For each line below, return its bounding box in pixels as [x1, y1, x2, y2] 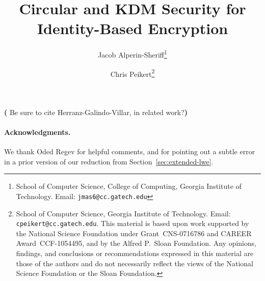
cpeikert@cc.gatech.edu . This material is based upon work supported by [16, 218, 249, 229]
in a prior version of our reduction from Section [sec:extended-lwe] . [4, 156, 214, 166]
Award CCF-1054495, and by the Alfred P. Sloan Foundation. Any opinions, [16, 238, 257, 248]
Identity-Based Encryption [37, 18, 228, 39]
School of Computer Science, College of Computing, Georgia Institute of [16, 181, 242, 191]
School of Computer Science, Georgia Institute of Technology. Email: [16, 208, 231, 218]
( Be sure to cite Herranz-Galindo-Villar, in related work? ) [4, 106, 188, 117]
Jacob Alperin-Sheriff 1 [98, 48, 167, 60]
